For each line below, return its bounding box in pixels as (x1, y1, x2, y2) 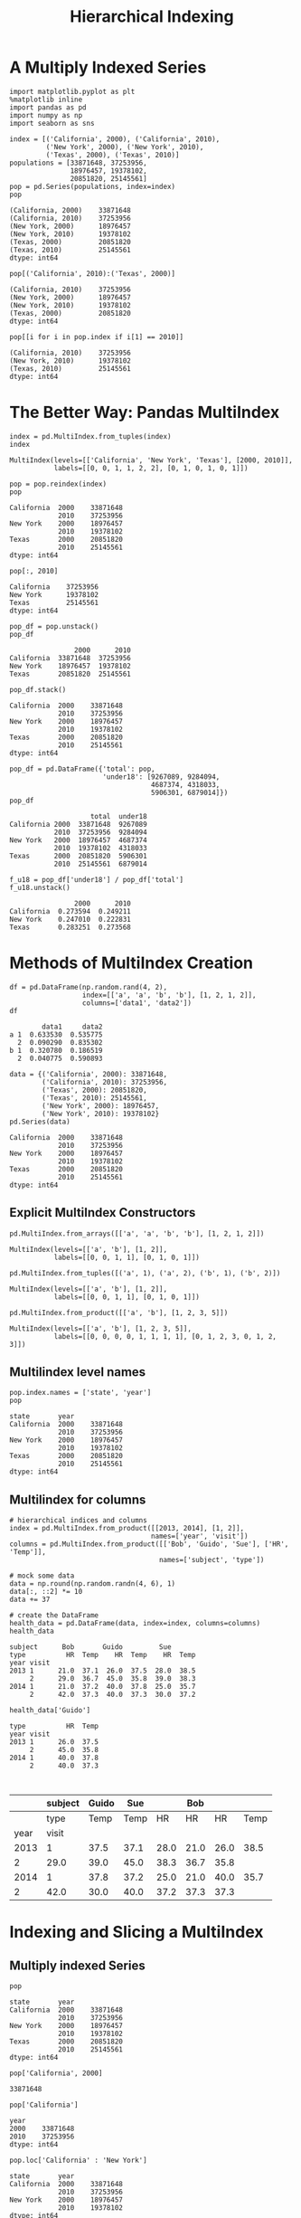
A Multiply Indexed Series (9, 57, 207, 78)
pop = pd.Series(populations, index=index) (9, 182, 176, 191)
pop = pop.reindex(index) (9, 479, 107, 488)
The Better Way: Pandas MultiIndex (9, 403, 280, 422)
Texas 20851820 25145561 (9, 669, 131, 678)
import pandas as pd (9, 102, 88, 112)
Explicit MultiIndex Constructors (9, 1205, 196, 1220)
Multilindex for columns (9, 1492, 146, 1507)
